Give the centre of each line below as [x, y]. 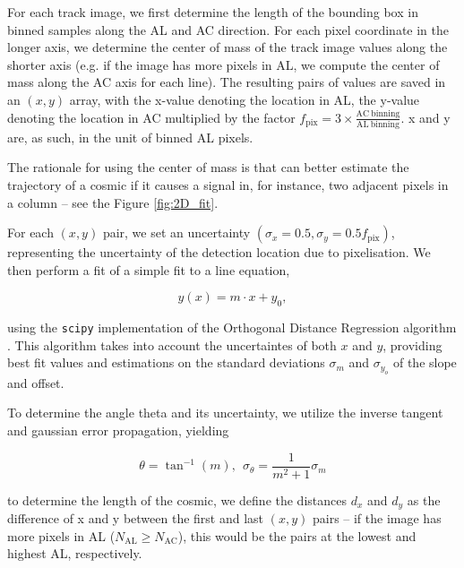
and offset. [36, 382]
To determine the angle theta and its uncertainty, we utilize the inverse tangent [225, 413]
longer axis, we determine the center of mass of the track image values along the [228, 47]
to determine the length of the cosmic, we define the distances [177, 499]
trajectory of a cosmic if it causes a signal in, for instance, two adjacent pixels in [228, 185]
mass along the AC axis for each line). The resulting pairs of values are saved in [227, 82]
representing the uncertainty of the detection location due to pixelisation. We [219, 252]
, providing [412, 344]
